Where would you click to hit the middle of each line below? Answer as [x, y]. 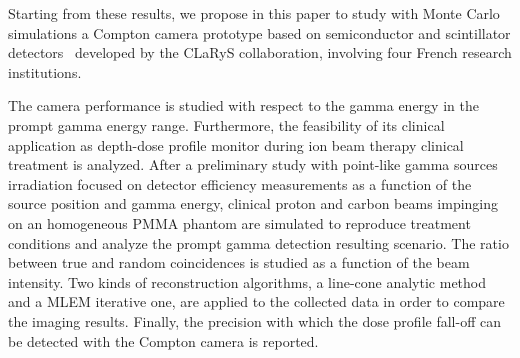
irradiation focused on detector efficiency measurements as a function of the [240, 183]
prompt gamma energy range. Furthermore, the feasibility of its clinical [226, 124]
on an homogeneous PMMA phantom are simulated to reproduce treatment [239, 222]
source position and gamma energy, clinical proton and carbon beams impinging [253, 203]
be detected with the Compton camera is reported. [163, 340]
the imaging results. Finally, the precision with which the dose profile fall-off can [254, 320]
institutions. [45, 71]
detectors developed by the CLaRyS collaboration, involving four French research [260, 52]
